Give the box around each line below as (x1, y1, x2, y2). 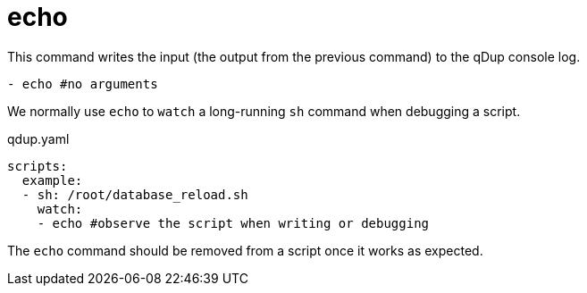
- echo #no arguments (7, 76, 158, 91)
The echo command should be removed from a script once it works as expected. (7, 242, 483, 258)
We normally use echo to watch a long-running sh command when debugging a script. (7, 103, 521, 119)
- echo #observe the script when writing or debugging (37, 215, 430, 230)
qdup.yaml (7, 130, 70, 146)
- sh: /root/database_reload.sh (21, 187, 248, 202)
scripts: (7, 158, 68, 173)
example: (21, 172, 83, 188)
